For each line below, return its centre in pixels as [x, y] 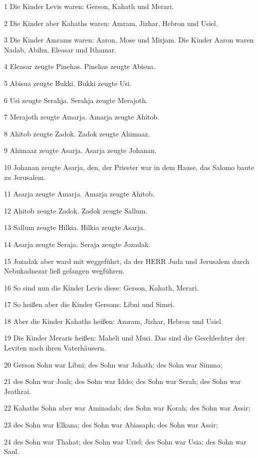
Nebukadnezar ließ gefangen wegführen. [64, 271]
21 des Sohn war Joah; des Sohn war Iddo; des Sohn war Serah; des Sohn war [123, 381]
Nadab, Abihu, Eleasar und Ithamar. [60, 49]
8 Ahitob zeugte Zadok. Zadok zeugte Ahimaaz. [77, 133]
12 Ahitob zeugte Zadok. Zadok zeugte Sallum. [76, 210]
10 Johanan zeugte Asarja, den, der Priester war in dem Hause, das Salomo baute [129, 167]
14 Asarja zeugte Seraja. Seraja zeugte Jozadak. [77, 244]
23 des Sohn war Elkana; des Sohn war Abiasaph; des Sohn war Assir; [111, 425]
